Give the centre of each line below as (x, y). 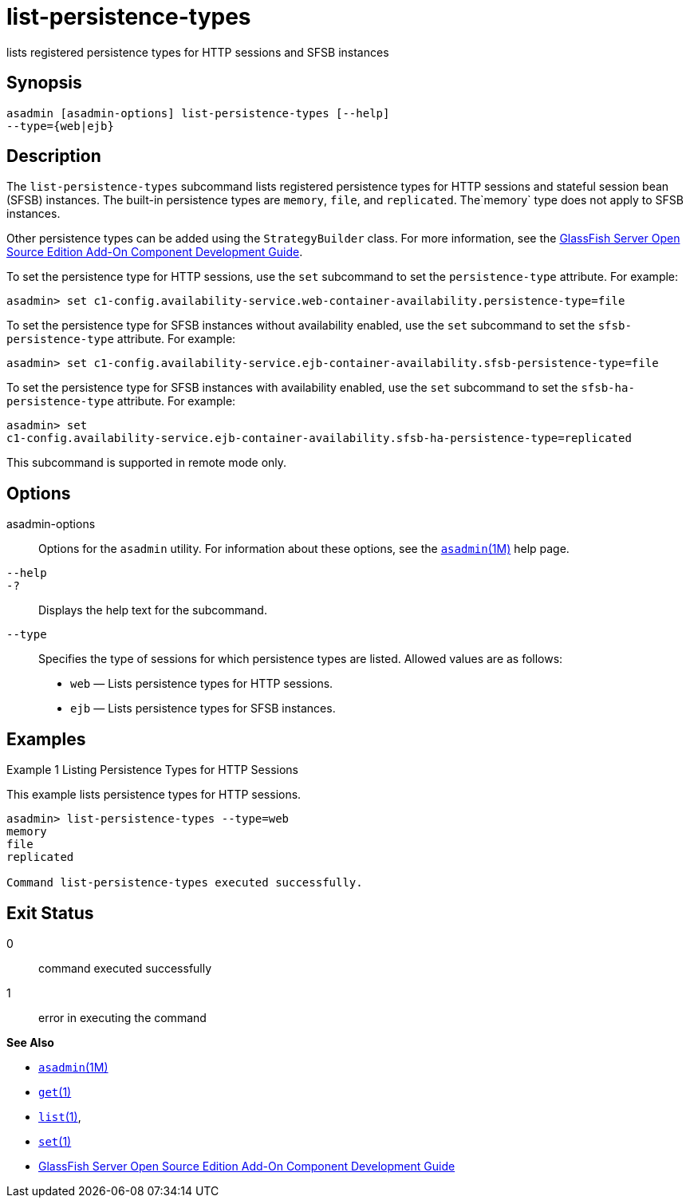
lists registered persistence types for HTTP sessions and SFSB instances (198, 52)
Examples (46, 739)
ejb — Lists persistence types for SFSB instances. (203, 709)
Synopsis (44, 83)
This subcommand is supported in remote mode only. (147, 463)
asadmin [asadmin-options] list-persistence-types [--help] (198, 113)
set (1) (55, 1141)
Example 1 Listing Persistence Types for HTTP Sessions (152, 770)
